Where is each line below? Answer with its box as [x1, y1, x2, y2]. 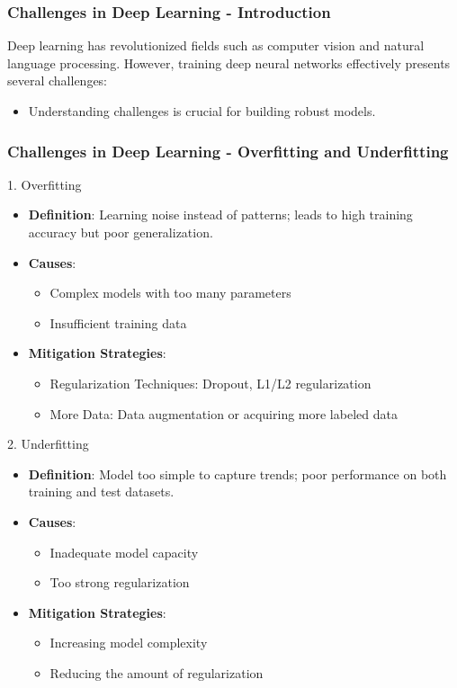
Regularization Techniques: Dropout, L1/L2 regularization [49, 373, 372, 392]
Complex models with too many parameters [49, 283, 291, 302]
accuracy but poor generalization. [28, 223, 213, 241]
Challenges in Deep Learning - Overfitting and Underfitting [7, 139, 449, 162]
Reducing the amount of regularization [49, 663, 264, 682]
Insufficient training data [49, 313, 187, 332]
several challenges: [7, 71, 108, 90]
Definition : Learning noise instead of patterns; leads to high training [28, 205, 413, 224]
